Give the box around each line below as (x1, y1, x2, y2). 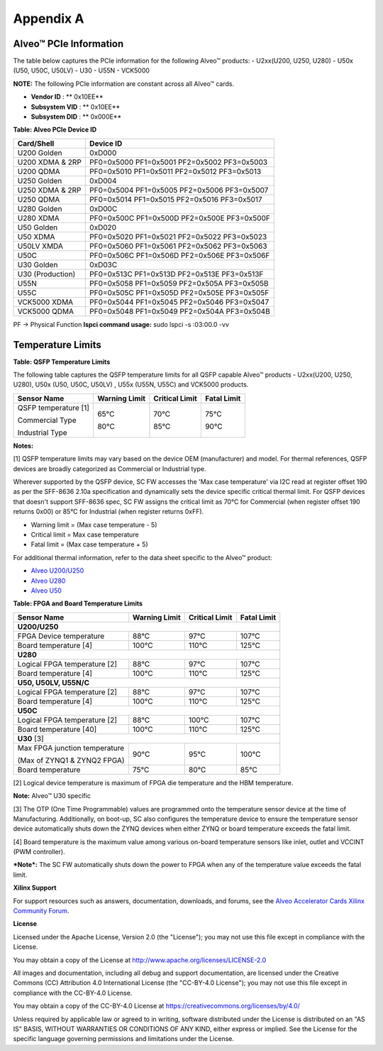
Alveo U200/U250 (30, 566, 84, 575)
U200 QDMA (17, 166, 60, 176)
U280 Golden (17, 203, 62, 213)
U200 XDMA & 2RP (17, 157, 82, 167)
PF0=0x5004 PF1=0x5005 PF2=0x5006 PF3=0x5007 (89, 185, 269, 195)
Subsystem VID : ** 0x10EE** (30, 102, 121, 111)
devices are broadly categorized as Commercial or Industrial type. (13, 464, 206, 473)
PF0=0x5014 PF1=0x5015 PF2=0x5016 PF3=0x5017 (89, 194, 262, 204)
